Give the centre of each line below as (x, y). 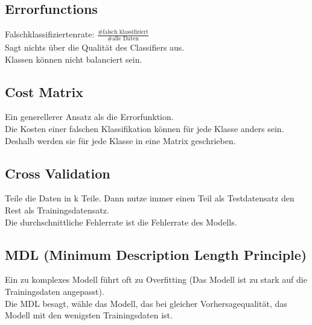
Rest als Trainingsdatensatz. (57, 210)
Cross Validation (58, 173)
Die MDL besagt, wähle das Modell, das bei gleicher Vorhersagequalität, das (146, 303)
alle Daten (125, 39)
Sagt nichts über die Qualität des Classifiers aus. (95, 47)
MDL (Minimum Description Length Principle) (156, 254)
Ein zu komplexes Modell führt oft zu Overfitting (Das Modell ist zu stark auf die (156, 279)
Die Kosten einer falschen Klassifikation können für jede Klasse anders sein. (145, 129)
